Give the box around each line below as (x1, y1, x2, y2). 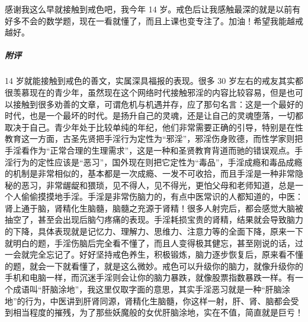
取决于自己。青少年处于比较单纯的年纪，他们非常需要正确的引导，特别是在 (5, 121, 295, 133)
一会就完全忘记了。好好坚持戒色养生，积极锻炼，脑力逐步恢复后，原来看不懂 (5, 248, 303, 261)
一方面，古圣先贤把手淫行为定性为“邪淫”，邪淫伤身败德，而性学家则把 (29, 132, 303, 145)
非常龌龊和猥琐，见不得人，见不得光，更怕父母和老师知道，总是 (46, 178, 295, 191)
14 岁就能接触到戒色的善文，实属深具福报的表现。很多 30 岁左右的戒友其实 (5, 74, 295, 87)
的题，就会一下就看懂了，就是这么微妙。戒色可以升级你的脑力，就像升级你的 (5, 259, 303, 272)
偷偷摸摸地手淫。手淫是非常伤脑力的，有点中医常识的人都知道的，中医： (21, 190, 303, 203)
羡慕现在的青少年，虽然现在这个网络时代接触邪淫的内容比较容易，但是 (12, 86, 287, 98)
